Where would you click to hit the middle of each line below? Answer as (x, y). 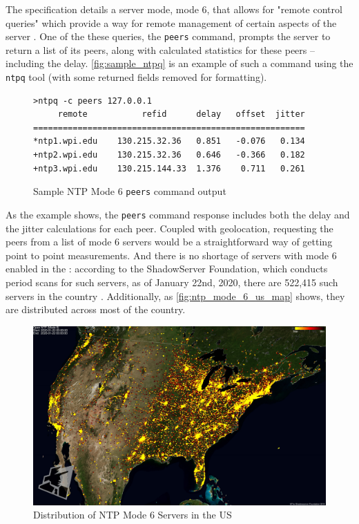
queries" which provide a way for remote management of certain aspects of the (171, 22)
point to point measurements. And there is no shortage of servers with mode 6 (171, 255)
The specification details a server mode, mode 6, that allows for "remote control (174, 9)
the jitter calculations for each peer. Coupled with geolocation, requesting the (169, 228)
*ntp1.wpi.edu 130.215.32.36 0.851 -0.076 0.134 (169, 141)
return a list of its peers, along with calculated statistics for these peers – (160, 49)
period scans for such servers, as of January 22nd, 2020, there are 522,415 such (172, 282)
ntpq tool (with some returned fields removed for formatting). (136, 77)
